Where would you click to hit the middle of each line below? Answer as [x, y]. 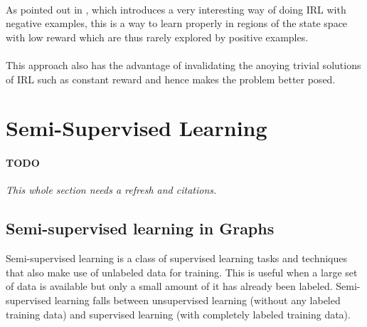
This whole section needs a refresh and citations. [111, 190]
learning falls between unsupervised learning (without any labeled [197, 300]
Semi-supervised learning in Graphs [140, 228]
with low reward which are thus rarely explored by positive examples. [157, 37]
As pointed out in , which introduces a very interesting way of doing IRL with [176, 9]
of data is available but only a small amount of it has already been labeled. [169, 286]
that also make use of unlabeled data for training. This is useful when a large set [182, 272]
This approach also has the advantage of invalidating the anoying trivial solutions [183, 64]
